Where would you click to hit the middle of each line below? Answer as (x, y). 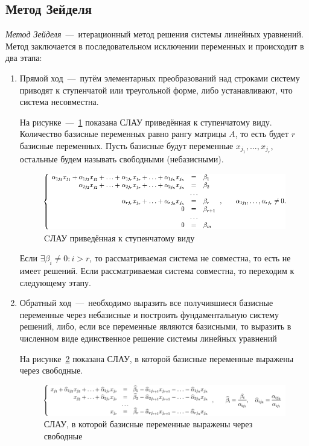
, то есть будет (262, 134)
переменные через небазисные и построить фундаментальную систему (149, 314)
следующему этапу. (55, 282)
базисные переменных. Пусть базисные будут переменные (126, 145)
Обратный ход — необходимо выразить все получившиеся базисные (146, 303)
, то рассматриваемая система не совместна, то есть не (190, 258)
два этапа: (24, 58)
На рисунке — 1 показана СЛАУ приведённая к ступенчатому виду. (146, 122)
